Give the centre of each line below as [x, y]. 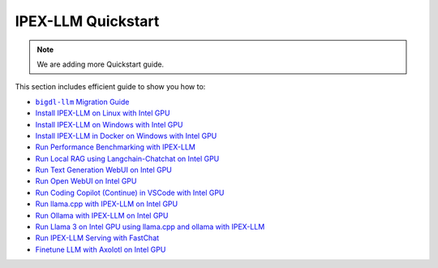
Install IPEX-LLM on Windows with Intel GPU [109, 124]
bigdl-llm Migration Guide [82, 102]
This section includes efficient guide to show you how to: [110, 87]
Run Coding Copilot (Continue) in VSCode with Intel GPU [130, 192]
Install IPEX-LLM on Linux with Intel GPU [103, 113]
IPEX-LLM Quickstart [87, 21]
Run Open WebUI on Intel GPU [86, 181]
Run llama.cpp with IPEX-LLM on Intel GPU [107, 204]
